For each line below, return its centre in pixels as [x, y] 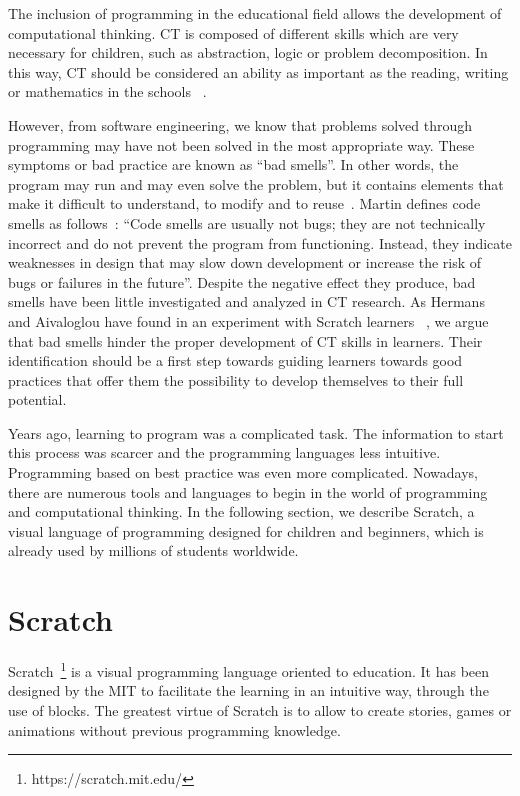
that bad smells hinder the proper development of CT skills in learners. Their [245, 340]
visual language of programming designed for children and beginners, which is [246, 530]
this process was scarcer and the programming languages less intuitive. [224, 452]
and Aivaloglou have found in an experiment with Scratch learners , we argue [248, 320]
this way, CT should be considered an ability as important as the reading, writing [258, 71]
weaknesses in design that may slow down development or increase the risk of [245, 262]
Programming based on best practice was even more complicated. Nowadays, [243, 472]
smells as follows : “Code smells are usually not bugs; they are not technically [247, 222]
